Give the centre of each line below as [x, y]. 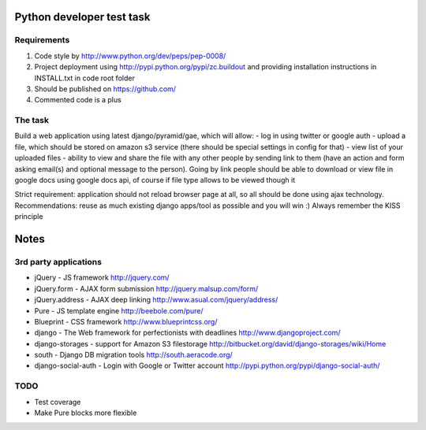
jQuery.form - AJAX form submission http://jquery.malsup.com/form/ [146, 288]
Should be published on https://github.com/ [105, 89]
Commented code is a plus [78, 100]
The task [32, 120]
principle [29, 217]
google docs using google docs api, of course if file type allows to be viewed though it [155, 180]
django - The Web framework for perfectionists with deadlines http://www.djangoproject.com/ [187, 333]
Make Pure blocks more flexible [86, 413]
